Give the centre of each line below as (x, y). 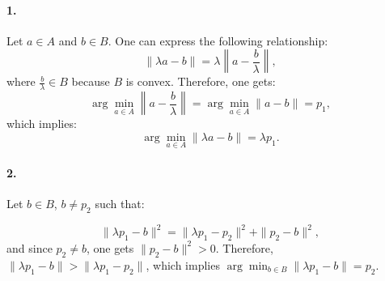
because (91, 81)
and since (30, 247)
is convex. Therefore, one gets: (201, 81)
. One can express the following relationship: (218, 40)
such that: (120, 203)
